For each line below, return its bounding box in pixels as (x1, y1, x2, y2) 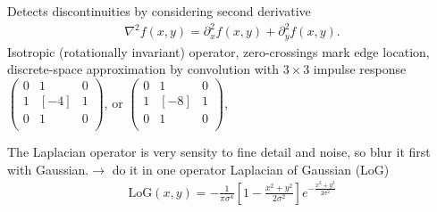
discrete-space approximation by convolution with (7, 60, 279, 78)
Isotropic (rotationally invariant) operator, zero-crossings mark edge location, (7, 42, 430, 61)
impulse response (313, 60, 407, 78)
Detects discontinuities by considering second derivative (7, 2, 311, 20)
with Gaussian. (7, 159, 89, 178)
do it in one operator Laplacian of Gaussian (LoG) (112, 159, 390, 178)
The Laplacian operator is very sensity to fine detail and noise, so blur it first (7, 142, 431, 160)
